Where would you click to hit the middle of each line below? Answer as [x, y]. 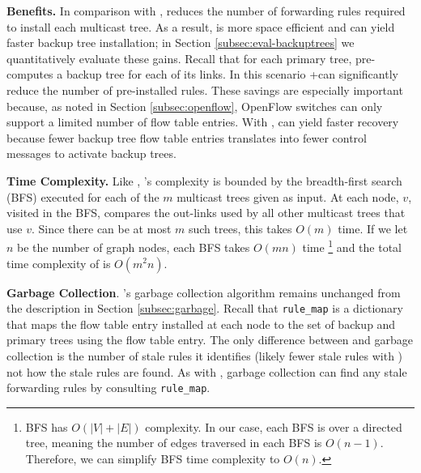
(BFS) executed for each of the [83, 196]
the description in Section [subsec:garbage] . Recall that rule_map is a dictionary [205, 308]
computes [30, 74]
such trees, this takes [240, 228]
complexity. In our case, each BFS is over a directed [274, 426]
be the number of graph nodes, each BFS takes [134, 247]
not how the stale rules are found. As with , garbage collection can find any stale [207, 371]
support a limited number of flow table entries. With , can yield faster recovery [203, 122]
